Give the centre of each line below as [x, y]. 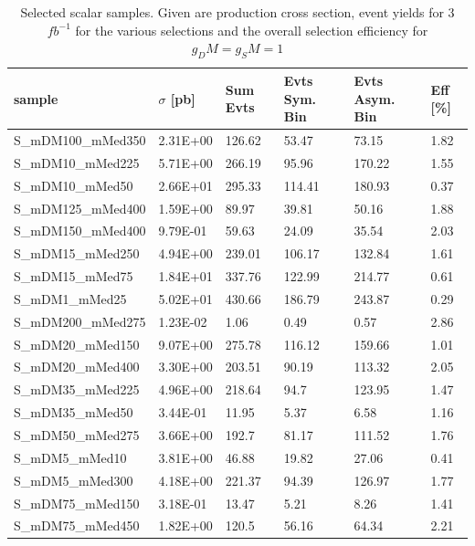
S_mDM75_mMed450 [77, 525]
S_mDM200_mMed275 [80, 321]
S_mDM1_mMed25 [70, 298]
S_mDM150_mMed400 [80, 231]
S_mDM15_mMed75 [74, 276]
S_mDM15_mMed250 [77, 253]
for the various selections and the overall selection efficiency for [252, 30]
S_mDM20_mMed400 [77, 367]
